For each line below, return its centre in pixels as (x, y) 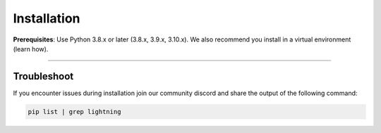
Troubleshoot (43, 76)
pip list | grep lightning (74, 112)
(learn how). (31, 49)
